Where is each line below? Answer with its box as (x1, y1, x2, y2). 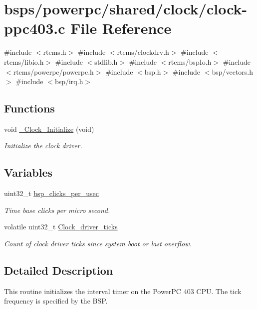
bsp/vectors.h (212, 66, 254, 77)
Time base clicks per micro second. (4, 205, 110, 215)
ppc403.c (4, 18, 65, 38)
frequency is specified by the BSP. (4, 296, 108, 306)
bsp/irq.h (54, 76, 83, 87)
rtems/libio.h (4, 56, 44, 67)
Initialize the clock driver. (4, 140, 82, 151)
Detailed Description (4, 263, 113, 278)
